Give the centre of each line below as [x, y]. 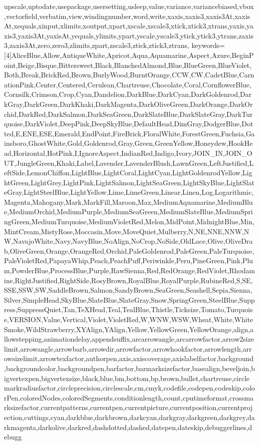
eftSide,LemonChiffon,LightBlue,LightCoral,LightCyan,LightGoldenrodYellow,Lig [128, 173]
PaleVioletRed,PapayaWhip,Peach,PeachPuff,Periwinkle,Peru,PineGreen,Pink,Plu [129, 260]
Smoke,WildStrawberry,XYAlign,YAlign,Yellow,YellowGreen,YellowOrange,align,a [129, 329]
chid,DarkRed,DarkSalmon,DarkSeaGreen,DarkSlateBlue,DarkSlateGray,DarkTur [129, 114]
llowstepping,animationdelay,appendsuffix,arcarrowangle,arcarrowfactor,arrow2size [129, 339]
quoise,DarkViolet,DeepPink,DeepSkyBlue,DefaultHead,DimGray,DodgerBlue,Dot [129, 124]
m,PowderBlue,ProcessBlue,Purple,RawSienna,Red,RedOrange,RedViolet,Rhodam [129, 270]
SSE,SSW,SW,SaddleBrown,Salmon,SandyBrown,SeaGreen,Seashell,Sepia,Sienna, [128, 290]
